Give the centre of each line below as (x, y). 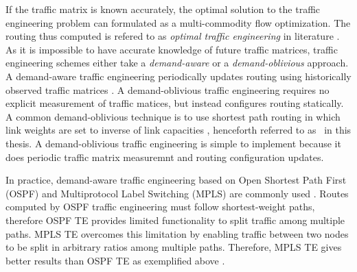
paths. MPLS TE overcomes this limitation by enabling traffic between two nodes (177, 233)
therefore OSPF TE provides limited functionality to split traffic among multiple (175, 220)
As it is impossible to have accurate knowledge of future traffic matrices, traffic (172, 49)
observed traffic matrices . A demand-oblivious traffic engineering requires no (168, 89)
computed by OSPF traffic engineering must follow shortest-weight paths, (160, 207)
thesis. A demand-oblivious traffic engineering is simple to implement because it (173, 143)
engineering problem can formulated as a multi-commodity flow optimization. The (178, 22)
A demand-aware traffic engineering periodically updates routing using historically (178, 76)
